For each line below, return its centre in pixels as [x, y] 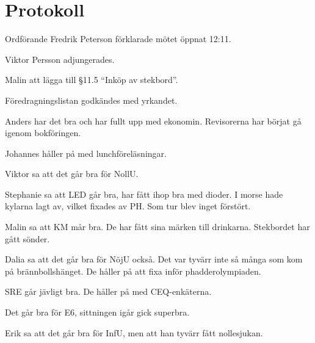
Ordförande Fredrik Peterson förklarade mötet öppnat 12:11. [118, 39]
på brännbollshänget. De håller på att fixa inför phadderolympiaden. [133, 271]
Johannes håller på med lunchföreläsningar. [86, 153]
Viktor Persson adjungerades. [60, 59]
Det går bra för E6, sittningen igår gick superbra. [97, 312]
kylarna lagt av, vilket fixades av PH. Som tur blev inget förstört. [128, 206]
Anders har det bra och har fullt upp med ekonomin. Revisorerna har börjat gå [153, 121]
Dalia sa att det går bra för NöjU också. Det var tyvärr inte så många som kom [154, 259]
